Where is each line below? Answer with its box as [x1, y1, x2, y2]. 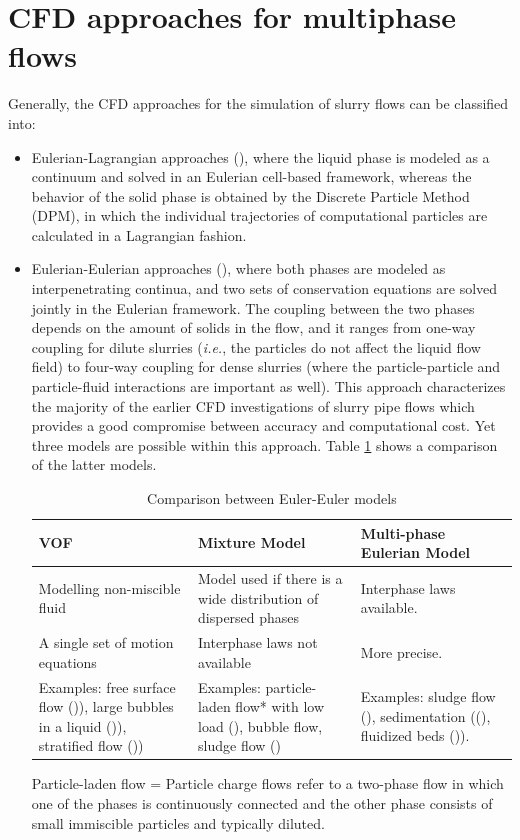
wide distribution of [198, 587, 319, 608]
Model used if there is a [198, 568, 343, 589]
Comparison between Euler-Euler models [147, 488, 397, 508]
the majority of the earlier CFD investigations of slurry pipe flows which [31, 395, 475, 416]
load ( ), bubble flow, [198, 715, 323, 736]
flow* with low [235, 696, 325, 717]
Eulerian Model [360, 542, 470, 563]
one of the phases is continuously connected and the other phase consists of [31, 792, 493, 813]
